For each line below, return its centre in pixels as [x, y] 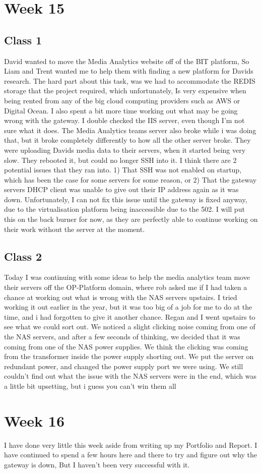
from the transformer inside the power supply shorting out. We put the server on [129, 356]
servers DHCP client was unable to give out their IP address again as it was [121, 189]
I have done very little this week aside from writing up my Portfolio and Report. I [131, 445]
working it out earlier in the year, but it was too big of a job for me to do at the [128, 307]
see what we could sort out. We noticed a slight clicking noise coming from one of [130, 327]
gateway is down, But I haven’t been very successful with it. [97, 464]
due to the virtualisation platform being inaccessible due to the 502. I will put [124, 209]
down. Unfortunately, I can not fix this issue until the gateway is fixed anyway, [126, 199]
